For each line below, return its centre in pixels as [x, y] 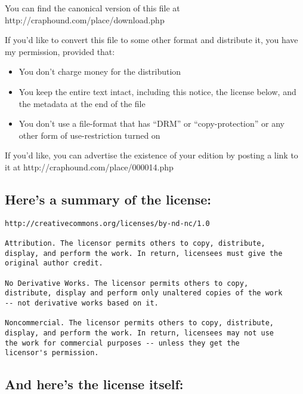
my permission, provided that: [60, 51]
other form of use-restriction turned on [89, 135]
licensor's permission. [52, 353]
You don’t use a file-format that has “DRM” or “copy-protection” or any [151, 123]
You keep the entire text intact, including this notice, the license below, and [157, 91]
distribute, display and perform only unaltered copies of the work [144, 293]
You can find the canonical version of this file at [92, 8]
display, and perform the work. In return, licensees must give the [144, 253]
